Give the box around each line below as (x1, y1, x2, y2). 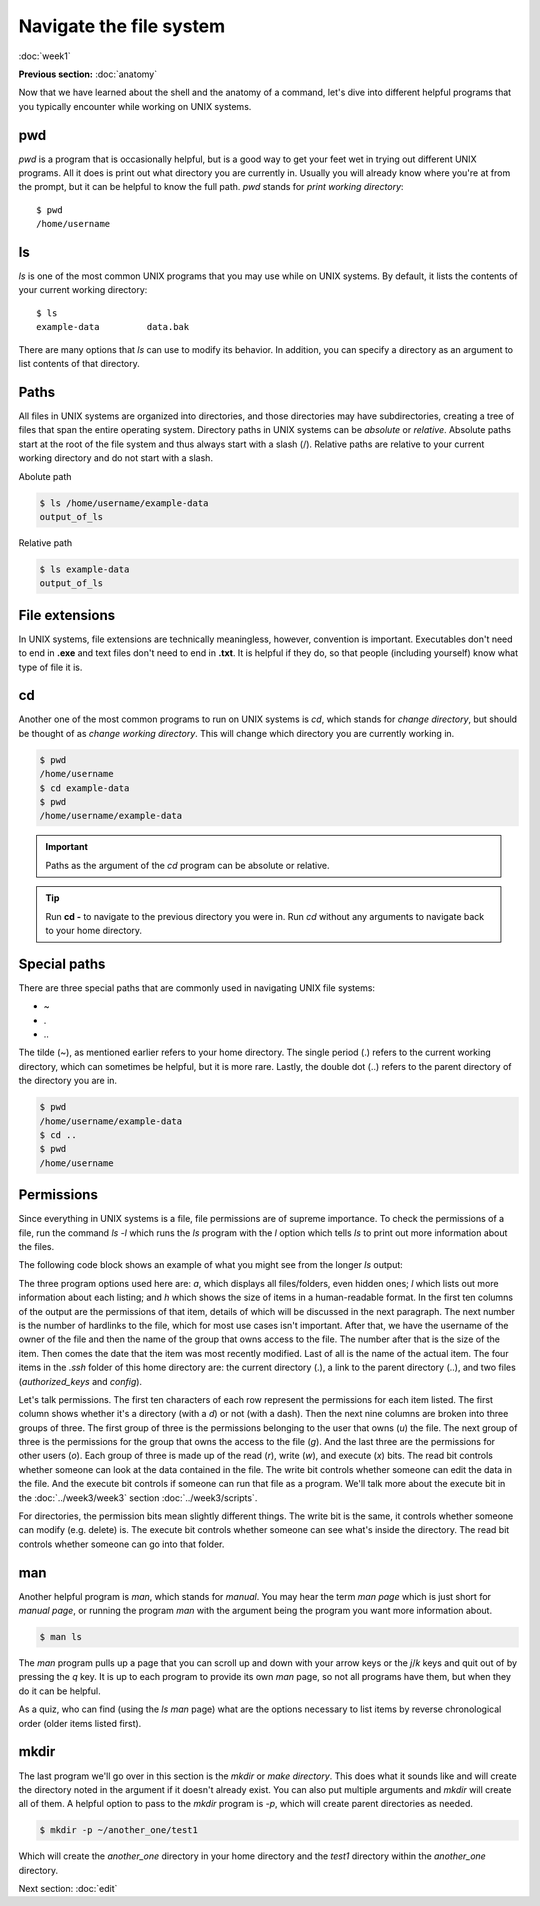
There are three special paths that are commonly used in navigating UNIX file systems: (18, 981, 375, 994)
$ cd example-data (39, 782, 130, 794)
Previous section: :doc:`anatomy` (18, 68, 158, 80)
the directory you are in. (18, 1075, 118, 1087)
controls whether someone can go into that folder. (18, 1538, 225, 1550)
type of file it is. (18, 661, 83, 673)
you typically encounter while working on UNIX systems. (18, 100, 252, 112)
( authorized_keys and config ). (18, 1375, 143, 1387)
